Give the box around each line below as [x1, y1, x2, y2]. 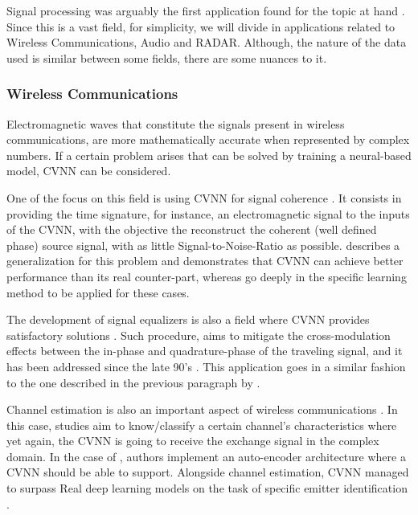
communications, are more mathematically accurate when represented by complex [6, 131, 410, 148]
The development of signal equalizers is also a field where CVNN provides [6, 311, 370, 328]
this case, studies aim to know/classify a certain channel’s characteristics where [6, 416, 397, 433]
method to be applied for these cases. [6, 284, 190, 300]
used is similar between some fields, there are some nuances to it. [6, 49, 327, 66]
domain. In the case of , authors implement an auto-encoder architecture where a [6, 448, 406, 464]
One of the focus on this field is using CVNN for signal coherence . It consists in [6, 189, 402, 206]
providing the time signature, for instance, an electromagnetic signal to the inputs [6, 205, 410, 222]
